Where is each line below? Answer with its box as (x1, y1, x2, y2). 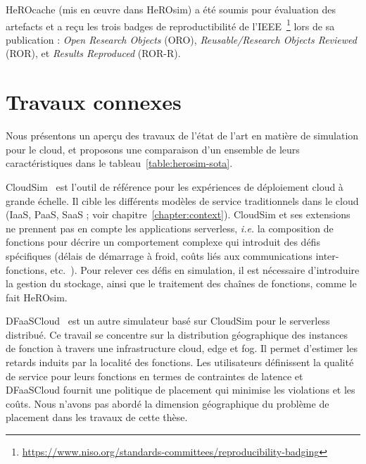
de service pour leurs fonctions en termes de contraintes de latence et (6, 368, 303, 383)
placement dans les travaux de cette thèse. (6, 410, 188, 425)
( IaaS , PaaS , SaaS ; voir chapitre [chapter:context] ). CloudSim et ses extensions (6, 207, 351, 222)
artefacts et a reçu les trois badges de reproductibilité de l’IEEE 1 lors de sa (6, 16, 335, 33)
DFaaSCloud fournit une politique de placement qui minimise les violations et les (6, 382, 355, 397)
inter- (315, 248, 339, 263)
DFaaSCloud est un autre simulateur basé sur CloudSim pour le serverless (6, 313, 330, 328)
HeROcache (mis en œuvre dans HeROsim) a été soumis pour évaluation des (6, 2, 336, 16)
